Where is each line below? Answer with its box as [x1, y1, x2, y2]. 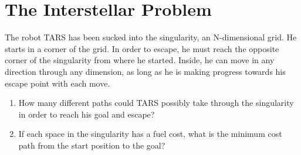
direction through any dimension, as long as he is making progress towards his [5, 65, 286, 77]
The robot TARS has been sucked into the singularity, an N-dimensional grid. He [5, 31, 297, 43]
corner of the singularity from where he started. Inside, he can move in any [5, 54, 275, 66]
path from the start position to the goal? [18, 139, 165, 151]
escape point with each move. [5, 77, 110, 89]
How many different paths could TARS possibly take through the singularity [18, 97, 294, 109]
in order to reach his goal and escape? [18, 108, 155, 120]
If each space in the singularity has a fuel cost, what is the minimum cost [18, 128, 282, 140]
